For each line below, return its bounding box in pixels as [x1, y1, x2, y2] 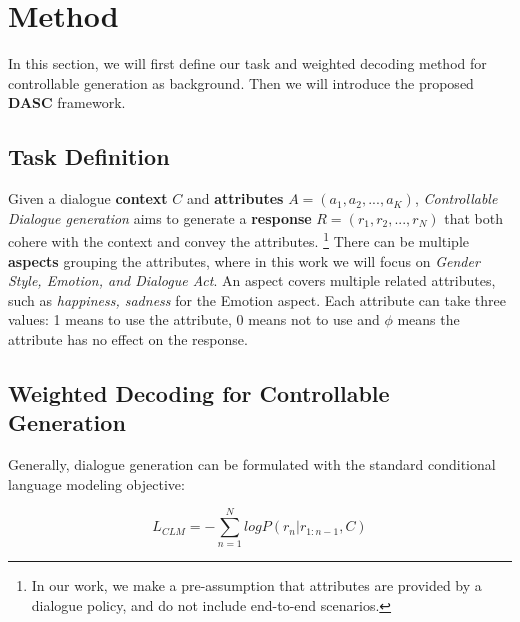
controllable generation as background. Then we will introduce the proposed [8, 72, 474, 93]
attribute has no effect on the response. [8, 328, 248, 349]
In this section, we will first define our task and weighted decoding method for [8, 53, 487, 74]
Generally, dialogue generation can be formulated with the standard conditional [8, 454, 496, 475]
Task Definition [8, 141, 170, 172]
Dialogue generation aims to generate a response [8, 207, 312, 228]
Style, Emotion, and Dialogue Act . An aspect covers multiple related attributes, [8, 270, 496, 291]
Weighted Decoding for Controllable [8, 377, 390, 408]
